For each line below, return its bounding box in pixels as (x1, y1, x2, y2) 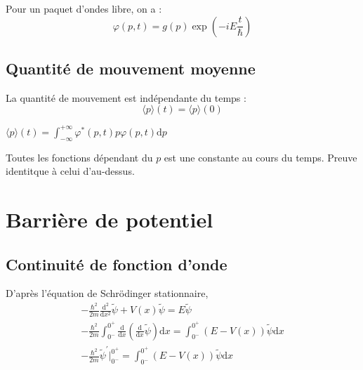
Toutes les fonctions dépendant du (6, 150, 153, 164)
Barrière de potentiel (6, 205, 213, 234)
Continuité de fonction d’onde (6, 253, 227, 275)
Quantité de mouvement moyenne (6, 57, 256, 79)
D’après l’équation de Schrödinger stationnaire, (6, 286, 209, 300)
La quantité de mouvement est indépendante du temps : (6, 90, 246, 105)
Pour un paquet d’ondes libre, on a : (6, 1, 162, 15)
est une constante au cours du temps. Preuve (164, 150, 357, 164)
